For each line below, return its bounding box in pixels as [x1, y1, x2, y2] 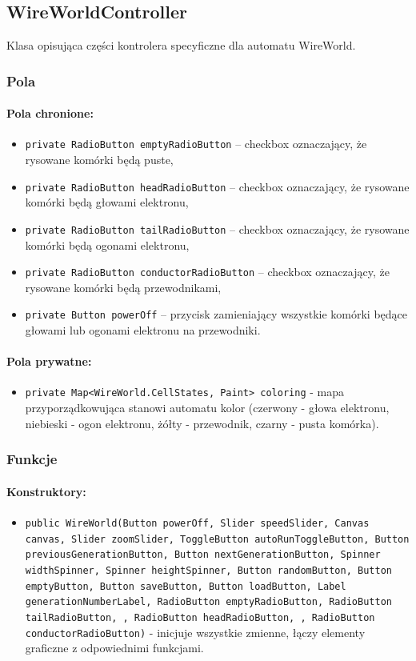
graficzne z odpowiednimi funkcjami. [25, 639, 204, 656]
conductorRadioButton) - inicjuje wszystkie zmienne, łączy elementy [25, 623, 366, 640]
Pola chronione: [6, 105, 94, 122]
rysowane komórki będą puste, [25, 151, 174, 168]
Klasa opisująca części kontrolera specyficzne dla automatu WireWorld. [6, 37, 356, 54]
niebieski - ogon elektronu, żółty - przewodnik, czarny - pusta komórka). [25, 415, 379, 431]
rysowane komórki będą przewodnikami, [25, 278, 222, 295]
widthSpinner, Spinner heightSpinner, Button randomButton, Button [25, 564, 392, 576]
